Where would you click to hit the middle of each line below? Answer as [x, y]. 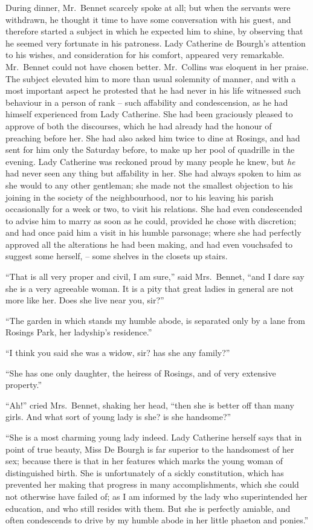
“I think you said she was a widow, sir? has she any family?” [118, 353]
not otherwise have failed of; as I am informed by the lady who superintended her [156, 496]
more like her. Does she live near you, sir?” [85, 300]
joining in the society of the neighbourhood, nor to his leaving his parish [140, 197]
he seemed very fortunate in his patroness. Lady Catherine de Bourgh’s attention [156, 43]
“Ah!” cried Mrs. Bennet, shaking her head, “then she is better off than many [150, 405]
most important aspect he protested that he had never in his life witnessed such [153, 90]
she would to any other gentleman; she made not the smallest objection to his [149, 185]
